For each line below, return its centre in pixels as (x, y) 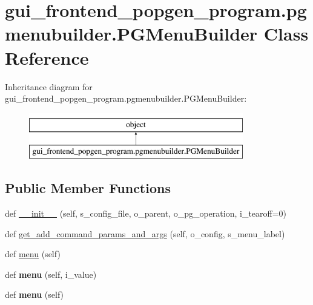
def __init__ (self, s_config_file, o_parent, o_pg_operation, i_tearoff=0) (146, 213)
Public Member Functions (88, 188)
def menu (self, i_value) (51, 274)
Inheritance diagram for (49, 86)
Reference (47, 57)
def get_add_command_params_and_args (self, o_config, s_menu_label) (145, 233)
